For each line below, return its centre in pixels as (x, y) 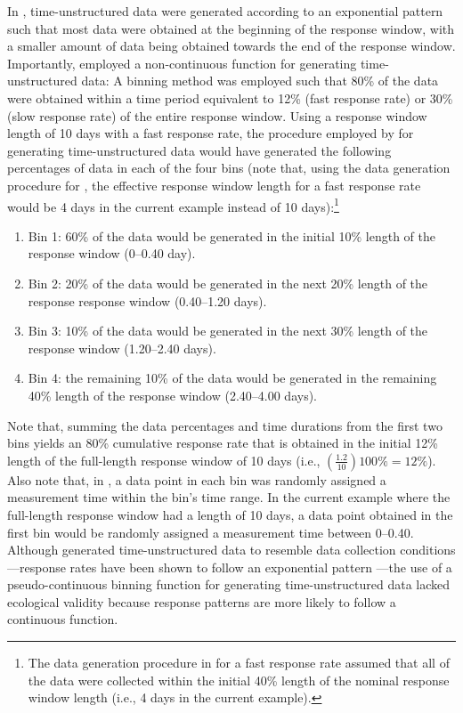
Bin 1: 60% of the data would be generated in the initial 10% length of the (231, 235)
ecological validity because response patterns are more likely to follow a (202, 601)
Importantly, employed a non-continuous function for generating (182, 63)
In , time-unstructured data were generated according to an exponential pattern (225, 11)
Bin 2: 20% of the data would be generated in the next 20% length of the (228, 283)
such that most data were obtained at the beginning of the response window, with (231, 28)
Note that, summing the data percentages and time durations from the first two (225, 425)
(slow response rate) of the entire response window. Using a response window (217, 115)
